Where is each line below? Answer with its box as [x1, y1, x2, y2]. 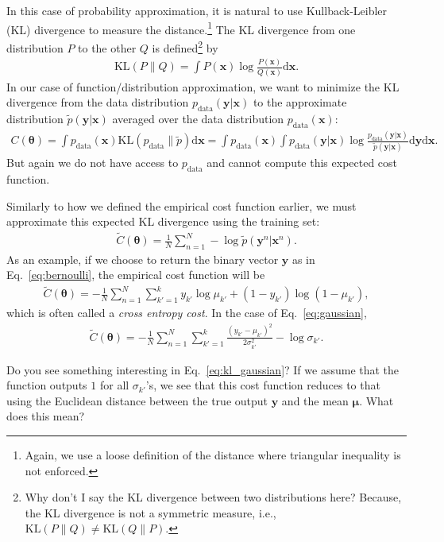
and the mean [281, 392, 349, 408]
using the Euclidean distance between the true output [6, 392, 268, 408]
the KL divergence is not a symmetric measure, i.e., [25, 504, 276, 521]
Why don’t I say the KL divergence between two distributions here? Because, [25, 489, 402, 505]
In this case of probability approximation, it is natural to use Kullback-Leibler [6, 2, 388, 18]
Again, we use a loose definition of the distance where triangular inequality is [25, 447, 401, 463]
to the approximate [253, 94, 347, 110]
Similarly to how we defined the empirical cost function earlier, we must [6, 197, 357, 214]
